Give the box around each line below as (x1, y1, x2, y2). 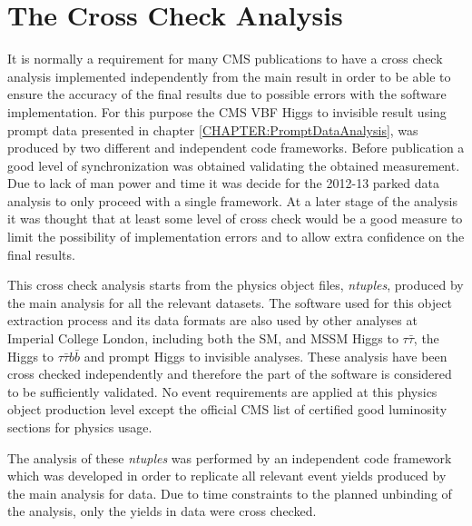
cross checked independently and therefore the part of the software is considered (7, 364, 452, 383)
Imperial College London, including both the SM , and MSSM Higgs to (7, 329, 398, 348)
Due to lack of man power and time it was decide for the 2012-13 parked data (7, 174, 439, 193)
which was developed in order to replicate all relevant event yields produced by (7, 466, 447, 485)
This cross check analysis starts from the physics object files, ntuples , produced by (7, 275, 464, 294)
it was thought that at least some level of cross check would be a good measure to (7, 209, 463, 228)
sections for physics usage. (7, 418, 152, 436)
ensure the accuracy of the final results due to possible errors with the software (7, 84, 447, 104)
